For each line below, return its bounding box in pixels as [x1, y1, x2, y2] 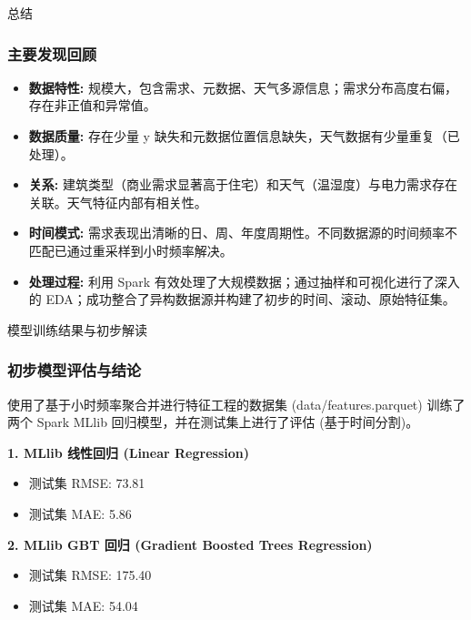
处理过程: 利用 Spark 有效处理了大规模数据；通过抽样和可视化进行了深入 [28, 271, 460, 290]
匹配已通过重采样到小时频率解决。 [28, 240, 233, 259]
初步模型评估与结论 [7, 359, 142, 381]
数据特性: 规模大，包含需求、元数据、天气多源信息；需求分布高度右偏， [28, 77, 457, 97]
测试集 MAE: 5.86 [28, 503, 132, 523]
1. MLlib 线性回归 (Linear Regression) [7, 442, 249, 462]
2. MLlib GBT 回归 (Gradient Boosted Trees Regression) [7, 534, 373, 554]
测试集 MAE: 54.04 [28, 595, 138, 615]
